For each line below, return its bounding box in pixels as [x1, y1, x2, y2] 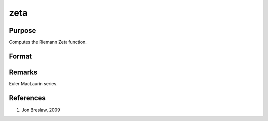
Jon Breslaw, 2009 [21, 107, 60, 113]
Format [9, 52, 32, 60]
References [9, 94, 46, 102]
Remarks [9, 68, 38, 76]
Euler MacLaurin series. [9, 81, 58, 86]
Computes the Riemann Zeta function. [9, 40, 87, 45]
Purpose [9, 26, 36, 35]
